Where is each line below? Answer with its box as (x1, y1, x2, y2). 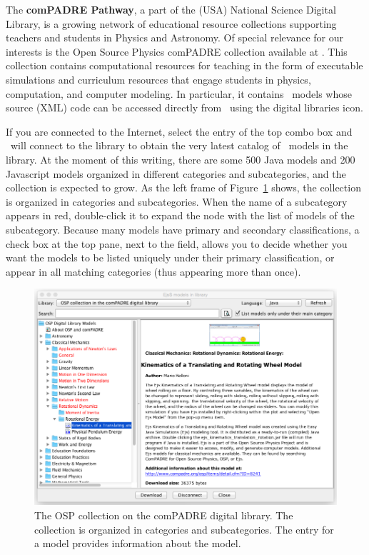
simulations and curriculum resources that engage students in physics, (6, 71, 311, 86)
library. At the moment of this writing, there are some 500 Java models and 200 (6, 151, 355, 166)
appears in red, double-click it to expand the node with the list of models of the (6, 208, 355, 223)
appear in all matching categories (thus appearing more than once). (6, 264, 301, 279)
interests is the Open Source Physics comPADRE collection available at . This (6, 44, 348, 59)
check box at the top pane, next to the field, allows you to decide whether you (6, 236, 348, 251)
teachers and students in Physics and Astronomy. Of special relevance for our (6, 30, 344, 45)
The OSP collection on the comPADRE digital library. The (34, 508, 293, 523)
